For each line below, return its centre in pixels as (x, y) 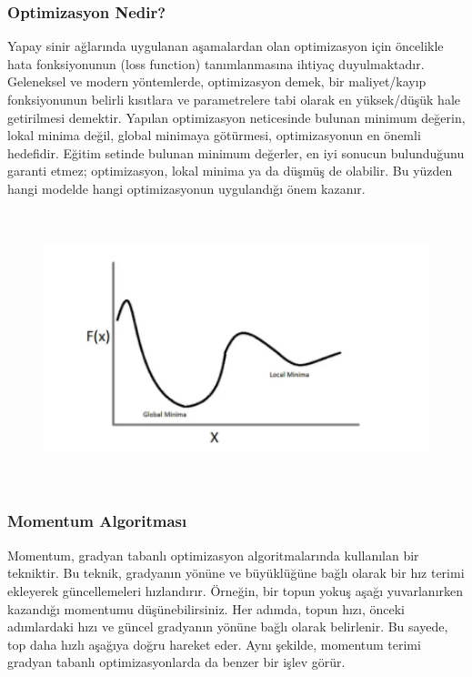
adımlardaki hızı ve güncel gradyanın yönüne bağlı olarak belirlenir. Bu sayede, (228, 626)
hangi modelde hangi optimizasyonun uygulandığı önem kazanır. (186, 188)
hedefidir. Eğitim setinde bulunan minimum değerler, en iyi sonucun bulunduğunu (236, 152)
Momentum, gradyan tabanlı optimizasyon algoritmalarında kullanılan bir (213, 555)
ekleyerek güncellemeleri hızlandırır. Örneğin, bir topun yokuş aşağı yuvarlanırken (236, 590)
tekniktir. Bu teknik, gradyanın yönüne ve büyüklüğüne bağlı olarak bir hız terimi (236, 573)
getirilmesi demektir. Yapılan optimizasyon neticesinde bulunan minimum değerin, (236, 117)
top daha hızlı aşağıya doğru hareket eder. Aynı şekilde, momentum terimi (214, 644)
